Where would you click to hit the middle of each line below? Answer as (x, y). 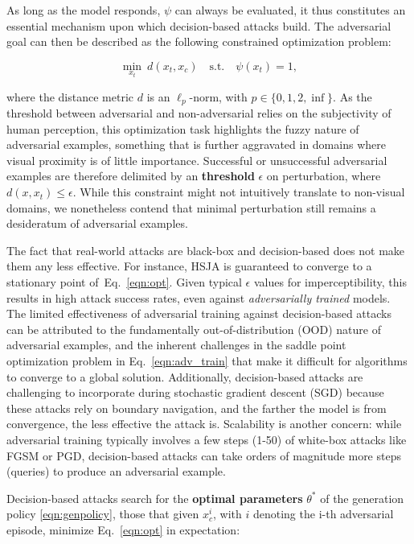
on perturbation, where (324, 176)
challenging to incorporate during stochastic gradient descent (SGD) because (195, 392)
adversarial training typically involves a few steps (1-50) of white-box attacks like (207, 439)
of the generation (362, 498)
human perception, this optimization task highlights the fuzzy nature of (183, 128)
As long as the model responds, (84, 10)
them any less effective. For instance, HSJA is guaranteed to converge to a (189, 266)
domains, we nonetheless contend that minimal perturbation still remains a (191, 207)
